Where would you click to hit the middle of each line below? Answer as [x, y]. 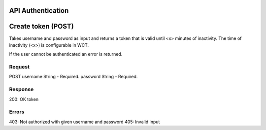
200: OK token [24, 99]
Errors [17, 112]
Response [21, 90]
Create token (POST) [41, 26]
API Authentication [39, 11]
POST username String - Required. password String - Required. [73, 77]
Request [19, 67]
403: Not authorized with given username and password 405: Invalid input [84, 122]
